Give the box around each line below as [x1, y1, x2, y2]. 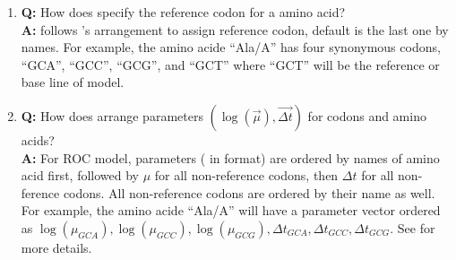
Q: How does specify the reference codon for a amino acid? [21, 3, 346, 21]
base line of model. [21, 73, 125, 91]
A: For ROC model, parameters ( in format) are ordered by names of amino [21, 148, 440, 167]
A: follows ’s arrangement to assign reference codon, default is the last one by [21, 20, 449, 39]
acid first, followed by [21, 166, 139, 185]
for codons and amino [307, 106, 426, 125]
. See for [390, 218, 435, 237]
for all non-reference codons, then [154, 166, 339, 185]
